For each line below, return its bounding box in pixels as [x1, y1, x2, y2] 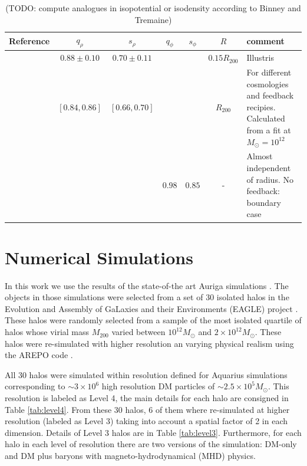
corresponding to [5, 380, 65, 392]
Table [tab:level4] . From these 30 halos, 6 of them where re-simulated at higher [5, 403, 290, 415]
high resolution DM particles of [101, 380, 215, 392]
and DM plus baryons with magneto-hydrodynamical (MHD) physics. [5, 449, 256, 461]
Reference [9, 35, 50, 47]
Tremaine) [134, 13, 172, 25]
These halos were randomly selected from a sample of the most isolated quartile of [5, 314, 302, 326]
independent [246, 162, 291, 174]
